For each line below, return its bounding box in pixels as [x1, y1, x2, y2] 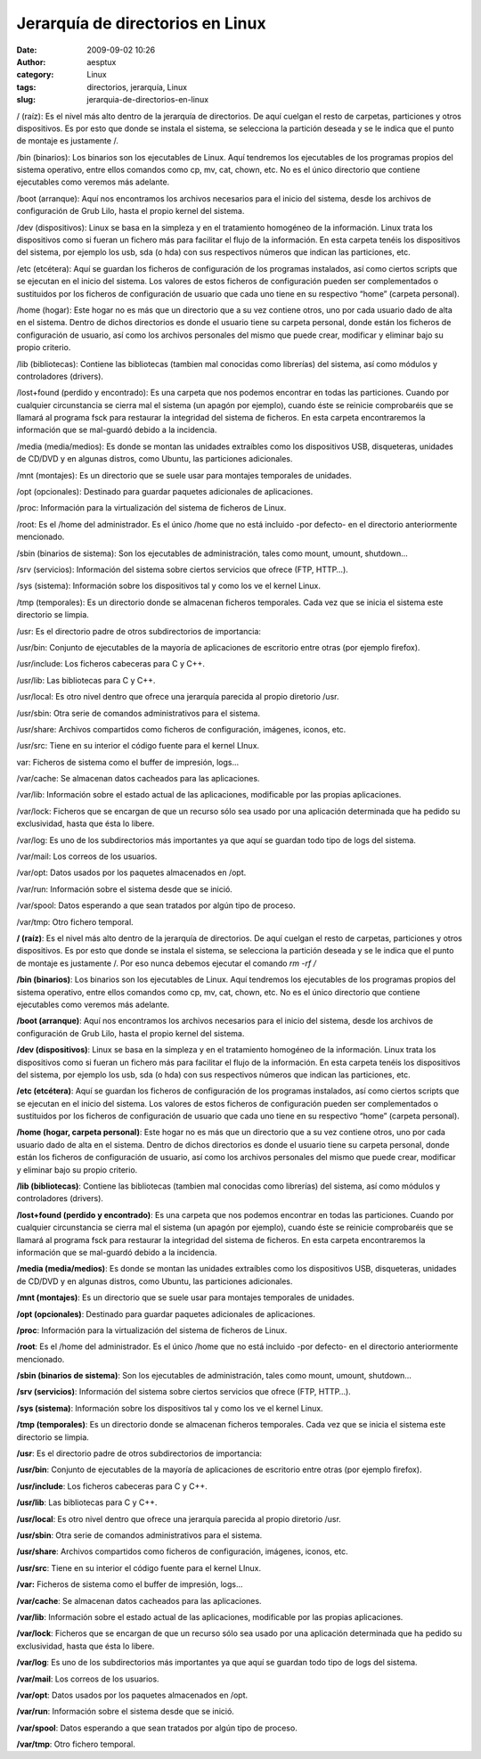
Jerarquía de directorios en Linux [16, 13, 266, 33]
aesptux [86, 56, 117, 67]
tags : [16, 81, 37, 93]
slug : [16, 94, 36, 105]
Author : [16, 56, 46, 67]
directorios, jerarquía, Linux [86, 81, 187, 93]
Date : [16, 45, 37, 55]
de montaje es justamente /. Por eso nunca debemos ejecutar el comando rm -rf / [16, 958, 316, 969]
